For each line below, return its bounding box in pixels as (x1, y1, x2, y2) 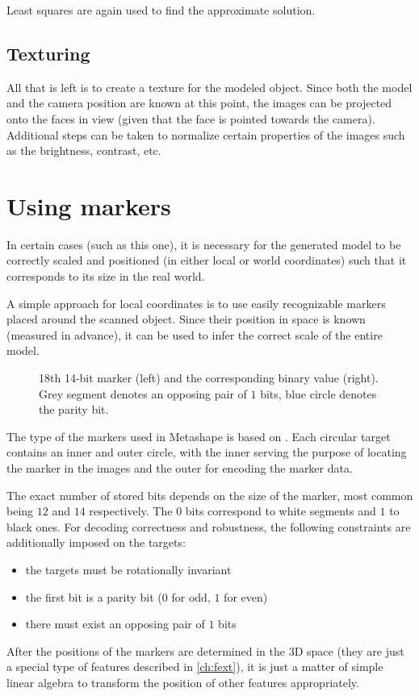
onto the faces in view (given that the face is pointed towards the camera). (6, 110, 375, 127)
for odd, (171, 588, 211, 605)
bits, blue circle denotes (260, 385, 377, 402)
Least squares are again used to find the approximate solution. (6, 2, 316, 18)
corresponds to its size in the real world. (6, 268, 205, 285)
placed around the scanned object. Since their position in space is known (6, 310, 366, 327)
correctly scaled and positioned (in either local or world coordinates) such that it (6, 252, 407, 269)
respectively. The (89, 502, 173, 519)
